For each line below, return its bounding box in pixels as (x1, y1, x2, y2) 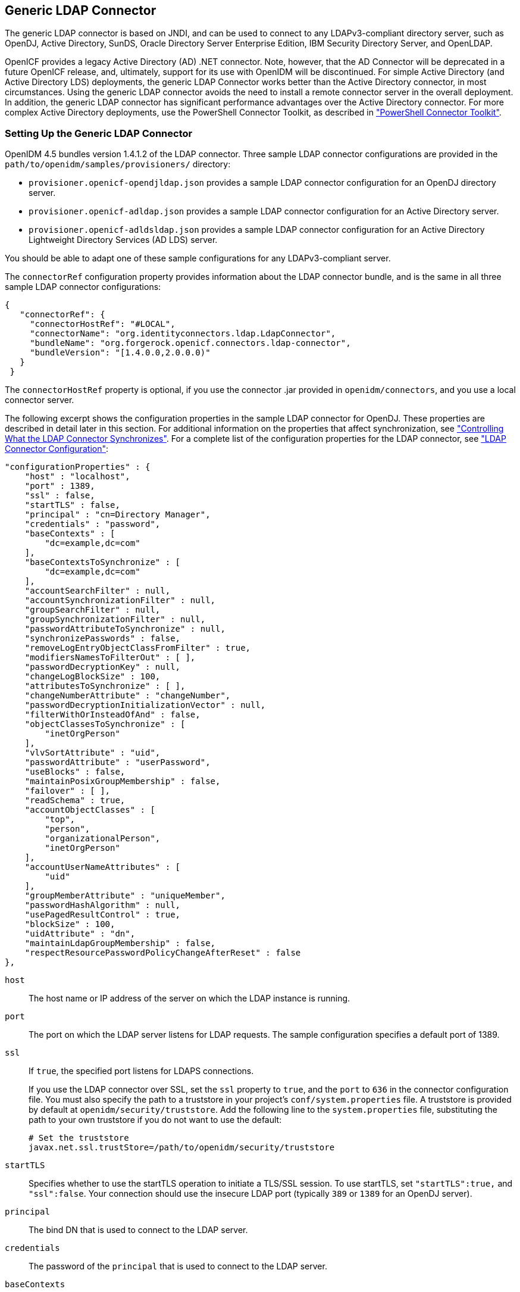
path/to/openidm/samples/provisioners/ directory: (5, 159, 231, 170)
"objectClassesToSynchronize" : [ (24, 719, 186, 729)
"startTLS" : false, (24, 500, 120, 510)
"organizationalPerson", (45, 834, 161, 844)
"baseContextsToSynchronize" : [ (24, 557, 181, 567)
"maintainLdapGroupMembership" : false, (24, 938, 216, 948)
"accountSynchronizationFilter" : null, (24, 595, 216, 606)
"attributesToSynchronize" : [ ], (24, 681, 186, 691)
